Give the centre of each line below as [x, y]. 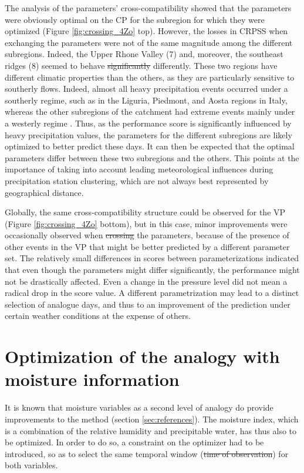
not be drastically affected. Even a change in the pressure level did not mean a [146, 281]
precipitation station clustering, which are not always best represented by [137, 180]
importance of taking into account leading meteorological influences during [139, 169]
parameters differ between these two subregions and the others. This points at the [152, 157]
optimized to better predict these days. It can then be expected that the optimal [150, 146]
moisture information [92, 379]
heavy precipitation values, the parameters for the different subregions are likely [148, 134]
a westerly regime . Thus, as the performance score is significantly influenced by [148, 123]
